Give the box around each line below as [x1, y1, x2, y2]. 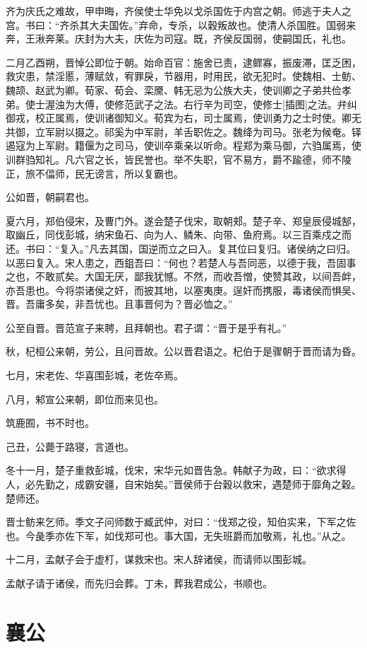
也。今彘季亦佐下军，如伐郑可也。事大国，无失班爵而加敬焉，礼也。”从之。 [6, 528, 351, 543]
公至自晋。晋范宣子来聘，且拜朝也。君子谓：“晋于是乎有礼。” [6, 320, 287, 335]
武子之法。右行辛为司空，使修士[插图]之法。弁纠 [133, 96, 357, 111]
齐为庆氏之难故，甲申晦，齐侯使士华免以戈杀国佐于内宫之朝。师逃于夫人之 [6, 4, 351, 18]
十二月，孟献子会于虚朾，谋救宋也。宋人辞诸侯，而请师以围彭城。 [6, 552, 312, 567]
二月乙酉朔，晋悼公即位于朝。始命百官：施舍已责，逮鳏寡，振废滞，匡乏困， [6, 54, 361, 69]
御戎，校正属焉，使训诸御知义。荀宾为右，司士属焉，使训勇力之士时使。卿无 [6, 110, 361, 125]
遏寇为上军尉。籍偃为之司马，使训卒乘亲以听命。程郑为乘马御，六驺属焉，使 [6, 138, 361, 153]
